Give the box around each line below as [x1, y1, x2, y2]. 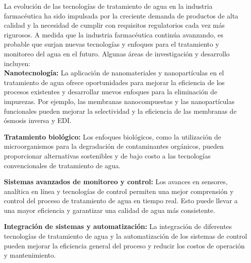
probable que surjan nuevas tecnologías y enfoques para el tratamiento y [4, 39, 219, 49]
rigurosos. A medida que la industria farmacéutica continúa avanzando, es [4, 29, 223, 39]
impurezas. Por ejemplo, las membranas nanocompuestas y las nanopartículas [4, 96, 234, 106]
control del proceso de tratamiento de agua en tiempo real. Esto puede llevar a [4, 195, 238, 206]
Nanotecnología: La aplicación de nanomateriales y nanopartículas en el [4, 68, 224, 78]
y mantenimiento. [4, 250, 56, 260]
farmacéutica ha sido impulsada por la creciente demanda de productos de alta [4, 10, 238, 20]
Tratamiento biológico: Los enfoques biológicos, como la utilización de [4, 131, 221, 141]
